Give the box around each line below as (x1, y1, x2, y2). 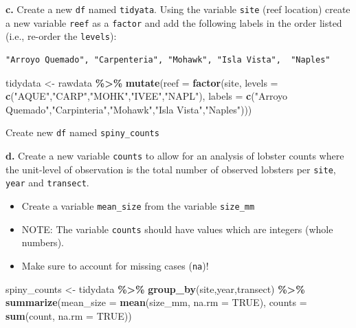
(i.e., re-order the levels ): (5, 29, 117, 43)
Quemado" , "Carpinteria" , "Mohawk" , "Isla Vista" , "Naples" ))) (5, 102, 252, 116)
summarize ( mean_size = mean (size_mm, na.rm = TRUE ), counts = (5, 295, 307, 309)
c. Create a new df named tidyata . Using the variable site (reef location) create (5, 2, 351, 16)
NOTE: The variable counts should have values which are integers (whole (21, 221, 333, 236)
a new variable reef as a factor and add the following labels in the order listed (5, 15, 342, 30)
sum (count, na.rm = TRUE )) (5, 308, 132, 322)
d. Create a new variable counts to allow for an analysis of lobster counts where (5, 149, 344, 162)
